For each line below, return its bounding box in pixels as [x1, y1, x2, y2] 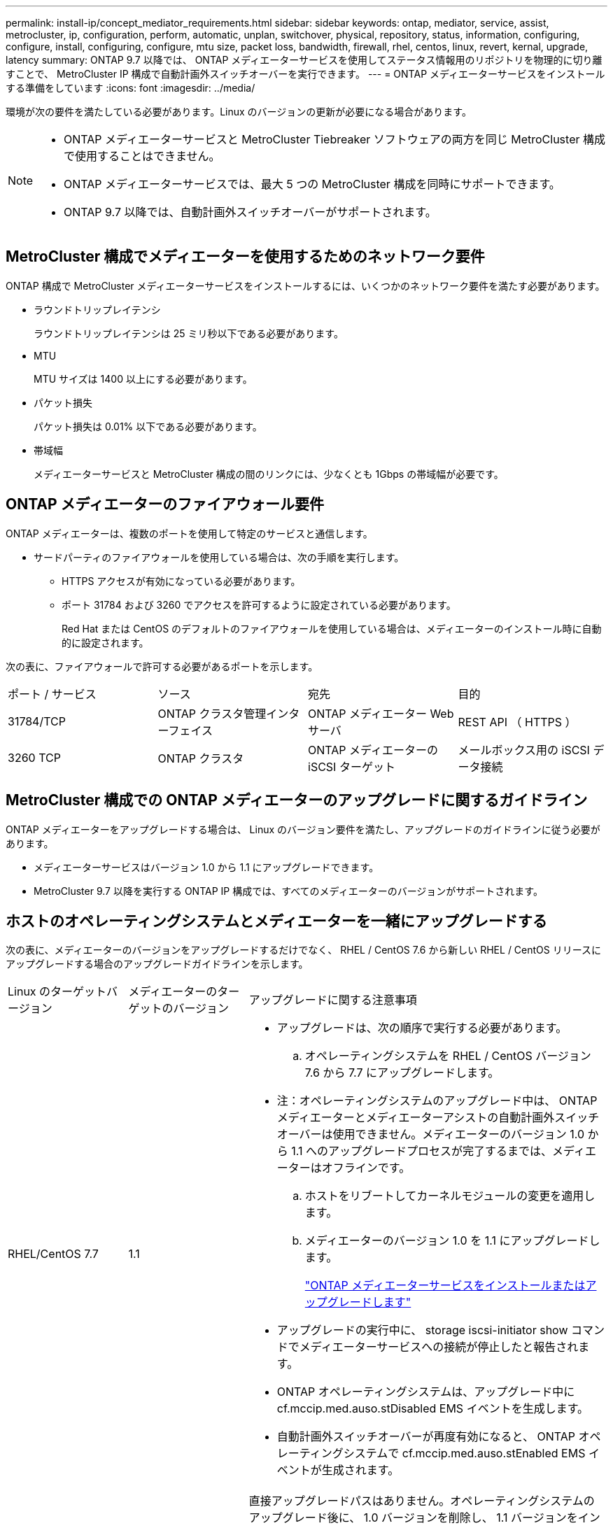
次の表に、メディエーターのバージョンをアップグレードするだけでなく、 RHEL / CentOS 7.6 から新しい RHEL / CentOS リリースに [6, 944, 602, 956]
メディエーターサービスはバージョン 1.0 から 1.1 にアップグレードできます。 [34, 861, 379, 873]
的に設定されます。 [62, 636, 149, 649]
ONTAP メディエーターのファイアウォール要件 [6, 495, 325, 514]
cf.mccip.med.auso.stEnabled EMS [402, 1446, 586, 1461]
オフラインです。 [321, 1161, 411, 1175]
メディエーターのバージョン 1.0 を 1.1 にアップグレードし [304, 1233, 600, 1248]
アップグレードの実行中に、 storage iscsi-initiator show [276, 1323, 568, 1338]
